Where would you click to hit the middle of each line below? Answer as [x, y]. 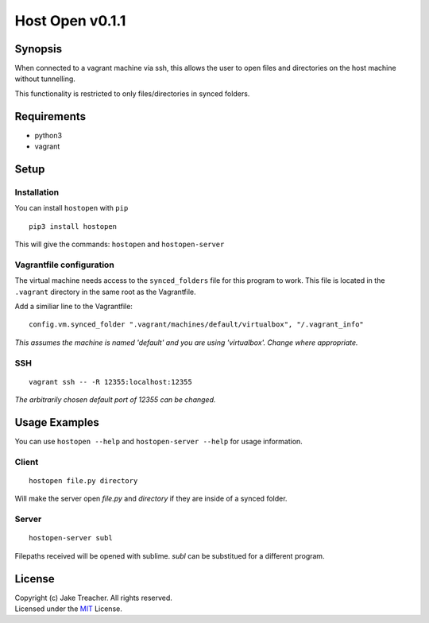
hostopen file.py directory [83, 480]
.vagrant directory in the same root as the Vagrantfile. [105, 292]
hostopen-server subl [71, 538]
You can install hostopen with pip [71, 208]
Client [27, 462]
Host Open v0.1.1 [70, 21]
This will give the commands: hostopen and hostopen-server [120, 244]
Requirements [50, 116]
